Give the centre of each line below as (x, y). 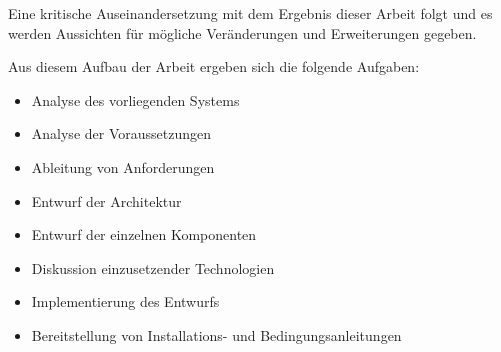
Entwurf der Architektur (106, 200)
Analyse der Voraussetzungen (121, 133)
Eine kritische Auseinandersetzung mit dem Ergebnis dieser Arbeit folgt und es (250, 13)
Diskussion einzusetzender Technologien (153, 267)
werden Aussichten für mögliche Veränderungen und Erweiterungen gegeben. (242, 32)
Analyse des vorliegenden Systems (135, 99)
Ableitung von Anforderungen (123, 166)
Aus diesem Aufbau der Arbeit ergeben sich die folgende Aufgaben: (214, 66)
